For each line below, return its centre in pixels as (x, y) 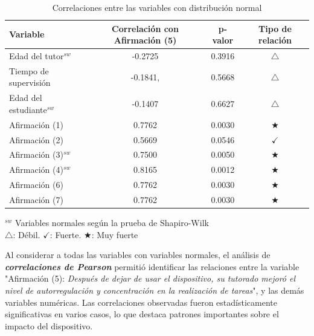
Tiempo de (29, 70)
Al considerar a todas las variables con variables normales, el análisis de (138, 255)
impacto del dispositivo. (49, 325)
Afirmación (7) (36, 199)
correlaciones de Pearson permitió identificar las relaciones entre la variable (152, 266)
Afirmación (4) (36, 170)
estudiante (28, 109)
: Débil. (27, 234)
